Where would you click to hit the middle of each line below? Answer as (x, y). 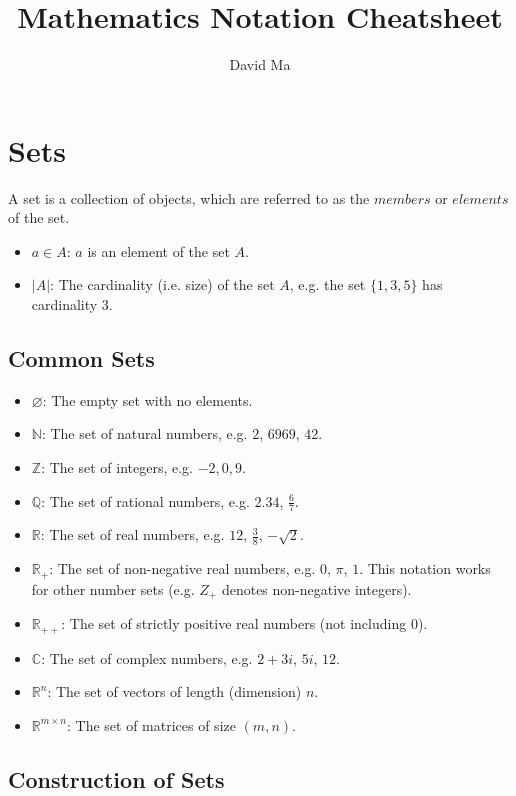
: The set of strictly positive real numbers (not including (234, 623)
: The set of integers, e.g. (117, 467)
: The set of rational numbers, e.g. (145, 500)
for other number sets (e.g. (113, 588)
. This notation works (425, 568)
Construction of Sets (116, 778)
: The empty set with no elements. (147, 399)
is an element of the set (158, 250)
